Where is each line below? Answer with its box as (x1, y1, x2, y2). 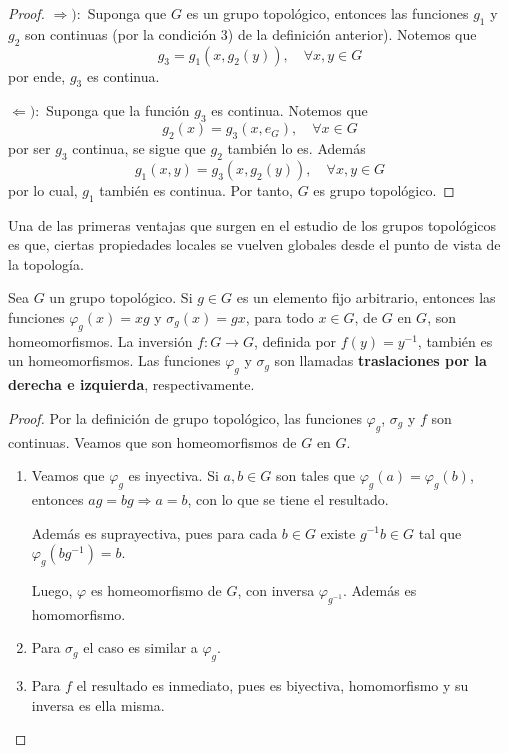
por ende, (8, 65, 66, 86)
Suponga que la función (46, 100, 190, 121)
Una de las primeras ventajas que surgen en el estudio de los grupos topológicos (8, 214, 497, 235)
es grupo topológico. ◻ (313, 179, 455, 200)
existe (320, 522, 356, 543)
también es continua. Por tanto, (99, 179, 293, 200)
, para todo (245, 306, 314, 327)
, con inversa (237, 579, 315, 600)
